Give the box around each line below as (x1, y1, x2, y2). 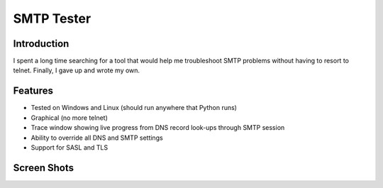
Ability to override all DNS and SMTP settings (30, 133, 163, 142)
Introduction (13, 38, 70, 50)
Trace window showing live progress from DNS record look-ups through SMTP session (30, 123, 285, 132)
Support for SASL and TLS (30, 143, 109, 152)
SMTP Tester (13, 11, 91, 26)
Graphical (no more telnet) (30, 114, 108, 122)
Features (13, 85, 53, 97)
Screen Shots (13, 162, 74, 174)
